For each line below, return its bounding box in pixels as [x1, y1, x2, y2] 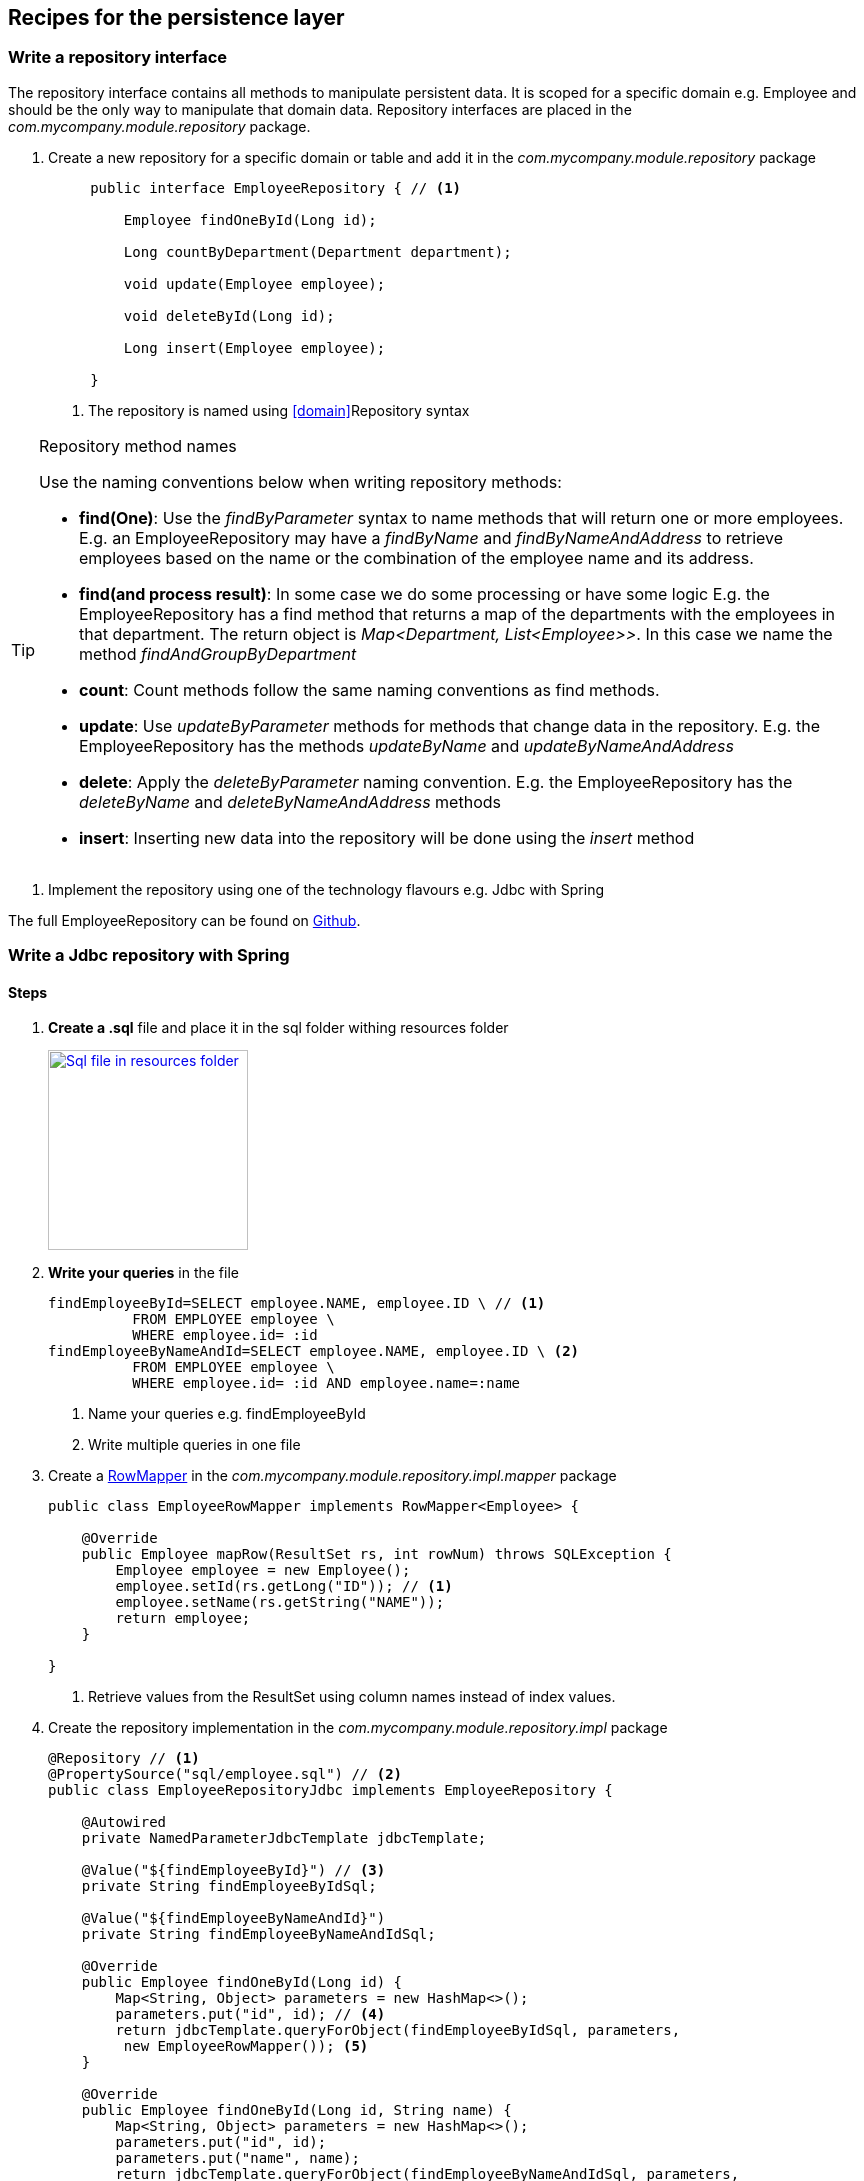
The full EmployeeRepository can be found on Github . [8, 911, 361, 929]
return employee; [115, 1610, 251, 1627]
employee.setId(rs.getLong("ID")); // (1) [115, 1578, 453, 1595]
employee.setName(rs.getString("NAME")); [115, 1594, 445, 1611]
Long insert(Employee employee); [123, 339, 386, 356]
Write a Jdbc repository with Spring [8, 945, 290, 966]
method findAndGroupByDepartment [79, 643, 357, 664]
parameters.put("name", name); [115, 2150, 360, 2167]
